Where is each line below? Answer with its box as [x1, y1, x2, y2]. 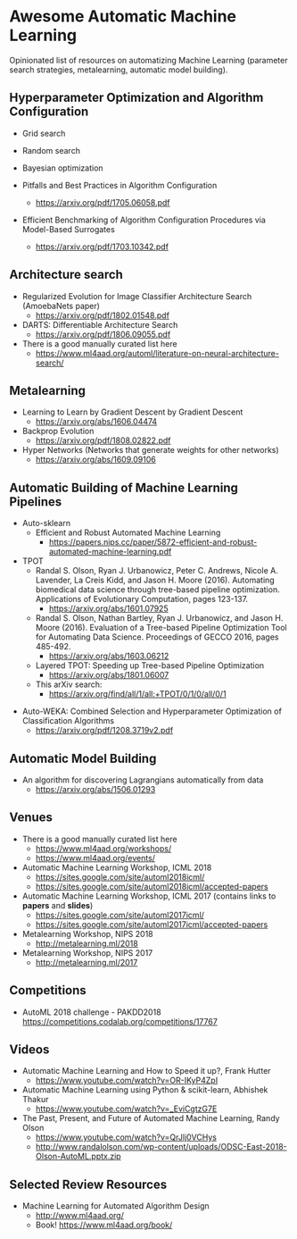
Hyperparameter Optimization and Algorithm [9, 90, 264, 105]
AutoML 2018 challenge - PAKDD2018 [21, 1007, 162, 1017]
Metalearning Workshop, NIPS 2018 [21, 928, 153, 939]
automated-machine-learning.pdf [48, 547, 172, 557]
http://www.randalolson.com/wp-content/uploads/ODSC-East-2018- [35, 1142, 287, 1152]
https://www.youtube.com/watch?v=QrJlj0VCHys [35, 1132, 217, 1143]
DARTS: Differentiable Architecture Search [21, 319, 178, 330]
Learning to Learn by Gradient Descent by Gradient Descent [21, 406, 243, 417]
